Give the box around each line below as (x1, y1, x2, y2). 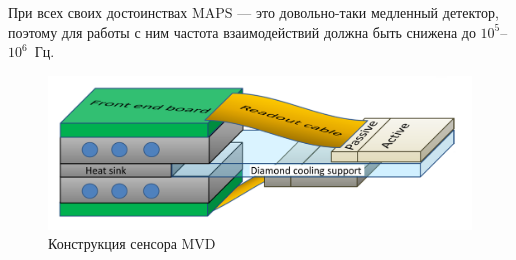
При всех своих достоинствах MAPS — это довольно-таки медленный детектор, (8, 2, 499, 22)
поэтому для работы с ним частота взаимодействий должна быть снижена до (8, 21, 476, 42)
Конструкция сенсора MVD (48, 233, 216, 254)
